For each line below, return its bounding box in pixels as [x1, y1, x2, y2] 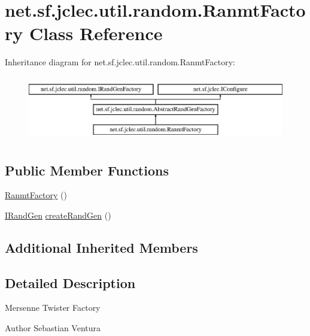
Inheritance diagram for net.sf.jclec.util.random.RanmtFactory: [5, 56, 235, 68]
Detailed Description [5, 273, 136, 292]
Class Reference [29, 21, 163, 46]
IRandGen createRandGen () [5, 208, 111, 221]
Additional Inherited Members [5, 238, 198, 256]
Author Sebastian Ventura [5, 322, 101, 334]
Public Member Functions [5, 161, 169, 179]
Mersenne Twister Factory [5, 301, 101, 314]
